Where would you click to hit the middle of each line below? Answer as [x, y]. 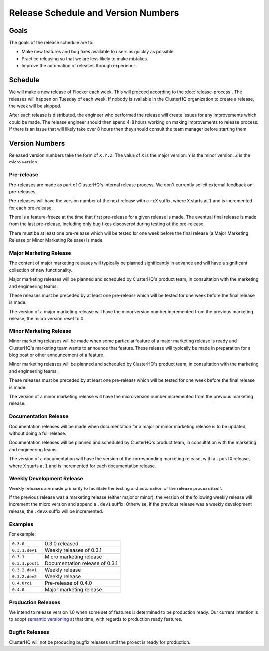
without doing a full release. [38, 433]
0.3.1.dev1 [25, 550]
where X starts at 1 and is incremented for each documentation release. [83, 466]
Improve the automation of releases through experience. [79, 66]
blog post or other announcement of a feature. [57, 355]
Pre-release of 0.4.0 [68, 583]
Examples [21, 524]
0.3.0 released [62, 544]
